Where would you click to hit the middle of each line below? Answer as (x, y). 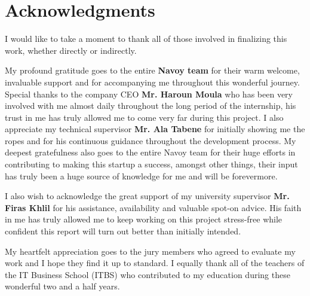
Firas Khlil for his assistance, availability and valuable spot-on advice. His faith (153, 207)
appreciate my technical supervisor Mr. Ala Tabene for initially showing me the (155, 129)
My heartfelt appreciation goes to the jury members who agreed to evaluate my (150, 251)
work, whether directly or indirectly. (71, 50)
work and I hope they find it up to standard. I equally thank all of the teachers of (155, 263)
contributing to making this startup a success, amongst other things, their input (151, 164)
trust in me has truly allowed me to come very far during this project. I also (144, 117)
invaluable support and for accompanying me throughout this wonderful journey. (152, 82)
